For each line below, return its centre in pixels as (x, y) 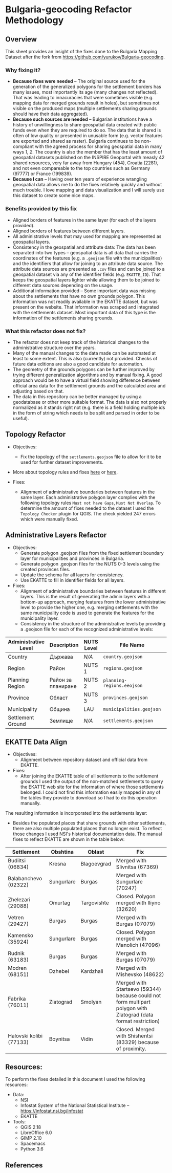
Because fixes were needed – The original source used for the (79, 81)
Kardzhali (92, 971)
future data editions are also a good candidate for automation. (78, 364)
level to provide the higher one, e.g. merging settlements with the (89, 607)
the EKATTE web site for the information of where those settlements (92, 787)
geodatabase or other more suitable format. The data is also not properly (90, 402)
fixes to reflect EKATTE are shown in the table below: (69, 839)
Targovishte (95, 903)
